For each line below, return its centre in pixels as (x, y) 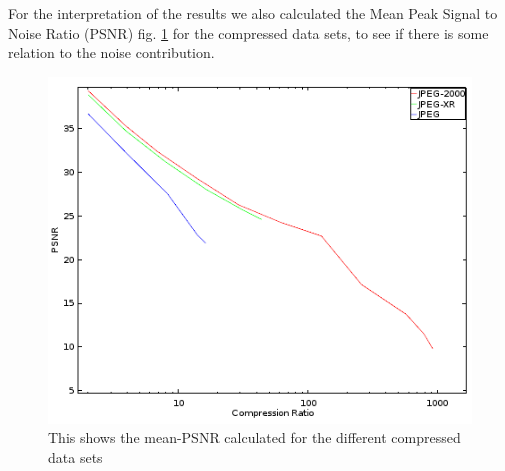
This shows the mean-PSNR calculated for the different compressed (254, 437)
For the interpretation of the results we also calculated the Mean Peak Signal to (253, 13)
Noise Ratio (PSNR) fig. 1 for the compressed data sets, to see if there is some (248, 32)
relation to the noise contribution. (111, 52)
